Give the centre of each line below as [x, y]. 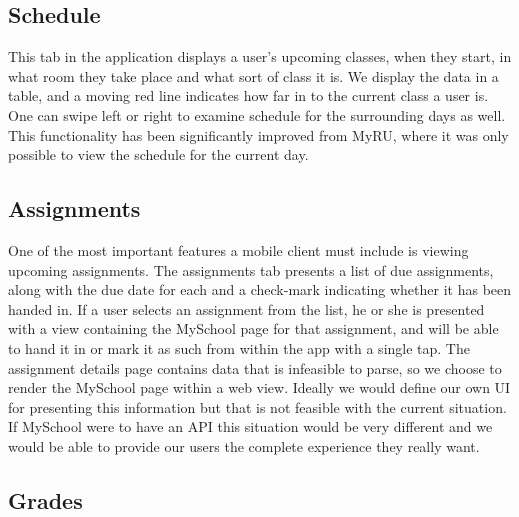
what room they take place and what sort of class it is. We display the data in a [253, 75]
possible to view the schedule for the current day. [158, 154]
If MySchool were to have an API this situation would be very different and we [250, 426]
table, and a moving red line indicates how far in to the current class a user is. [248, 95]
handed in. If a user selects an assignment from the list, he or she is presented [246, 308]
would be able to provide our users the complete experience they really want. [244, 445]
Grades [45, 499]
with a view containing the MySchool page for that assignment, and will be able [253, 328]
